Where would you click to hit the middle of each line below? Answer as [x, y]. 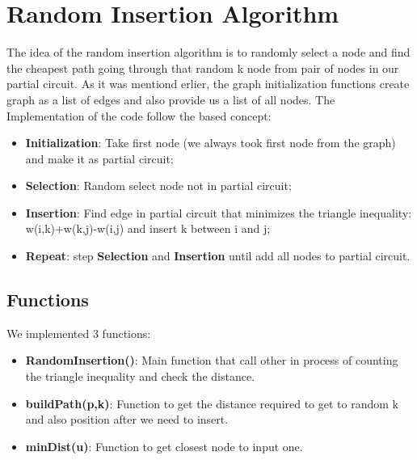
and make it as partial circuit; [99, 158]
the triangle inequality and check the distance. [140, 376]
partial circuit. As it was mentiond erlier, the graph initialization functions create [208, 84]
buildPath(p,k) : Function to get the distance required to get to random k [212, 403]
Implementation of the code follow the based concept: [139, 115]
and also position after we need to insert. [127, 419]
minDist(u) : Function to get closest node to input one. [164, 446]
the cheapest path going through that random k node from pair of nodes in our [203, 68]
